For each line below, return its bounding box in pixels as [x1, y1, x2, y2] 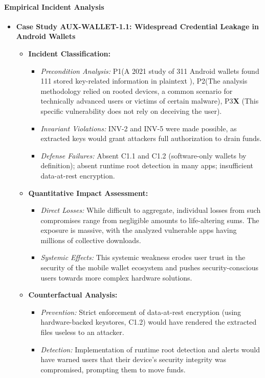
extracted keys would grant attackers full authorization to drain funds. [40, 133, 262, 144]
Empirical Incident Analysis [4, 1, 104, 12]
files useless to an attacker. [40, 327, 124, 337]
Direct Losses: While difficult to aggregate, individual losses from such [40, 205, 261, 215]
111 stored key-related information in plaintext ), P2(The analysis [40, 75, 248, 86]
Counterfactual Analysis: [28, 289, 118, 300]
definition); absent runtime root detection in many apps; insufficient [40, 160, 254, 171]
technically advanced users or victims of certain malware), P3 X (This [40, 95, 259, 106]
